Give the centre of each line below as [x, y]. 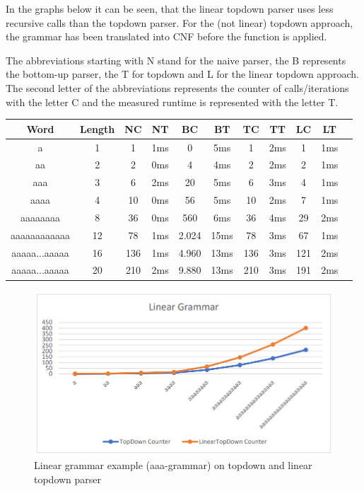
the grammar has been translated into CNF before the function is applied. [166, 36]
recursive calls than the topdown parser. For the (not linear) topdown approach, [180, 22]
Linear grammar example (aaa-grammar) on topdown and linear [173, 465]
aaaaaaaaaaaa [40, 235]
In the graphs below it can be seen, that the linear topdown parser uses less [170, 8]
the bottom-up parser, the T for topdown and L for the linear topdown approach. [182, 74]
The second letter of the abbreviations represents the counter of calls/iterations [177, 87]
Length [98, 128]
